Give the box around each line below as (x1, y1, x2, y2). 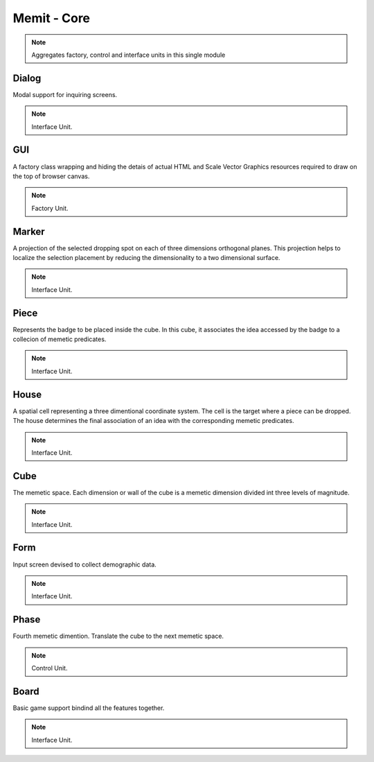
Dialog (12, 72, 42, 84)
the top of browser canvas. (12, 172, 90, 180)
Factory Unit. (31, 204, 69, 212)
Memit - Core (12, 10, 90, 26)
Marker (12, 225, 45, 237)
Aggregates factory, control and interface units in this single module (31, 51, 226, 59)
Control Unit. (31, 664, 68, 672)
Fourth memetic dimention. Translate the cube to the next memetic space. (12, 632, 224, 641)
